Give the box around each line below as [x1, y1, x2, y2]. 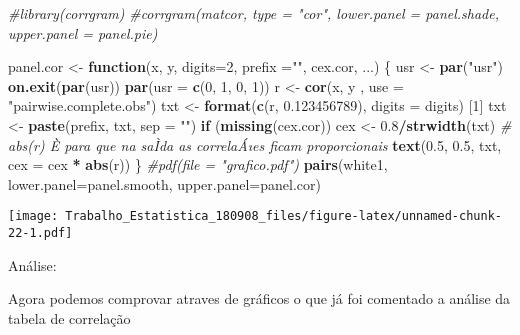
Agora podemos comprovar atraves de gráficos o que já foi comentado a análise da [8, 288, 511, 309]
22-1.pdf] [8, 226, 73, 240]
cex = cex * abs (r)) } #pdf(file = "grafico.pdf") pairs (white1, [8, 154, 388, 175]
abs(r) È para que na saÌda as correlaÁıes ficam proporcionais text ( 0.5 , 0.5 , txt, [8, 134, 502, 155]
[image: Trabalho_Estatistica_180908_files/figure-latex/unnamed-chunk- [8, 209, 502, 224]
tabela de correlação [8, 307, 131, 328]
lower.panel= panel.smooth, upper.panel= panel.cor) [8, 173, 321, 194]
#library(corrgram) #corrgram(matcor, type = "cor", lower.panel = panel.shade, [8, 3, 499, 23]
